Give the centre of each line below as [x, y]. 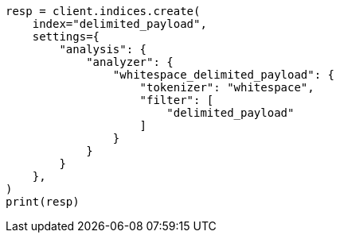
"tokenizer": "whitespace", [227, 87]
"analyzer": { [130, 62]
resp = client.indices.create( [103, 11]
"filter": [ [177, 100]
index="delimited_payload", [119, 24]
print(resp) [43, 202]
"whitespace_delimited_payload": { [224, 75]
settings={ [66, 37]
